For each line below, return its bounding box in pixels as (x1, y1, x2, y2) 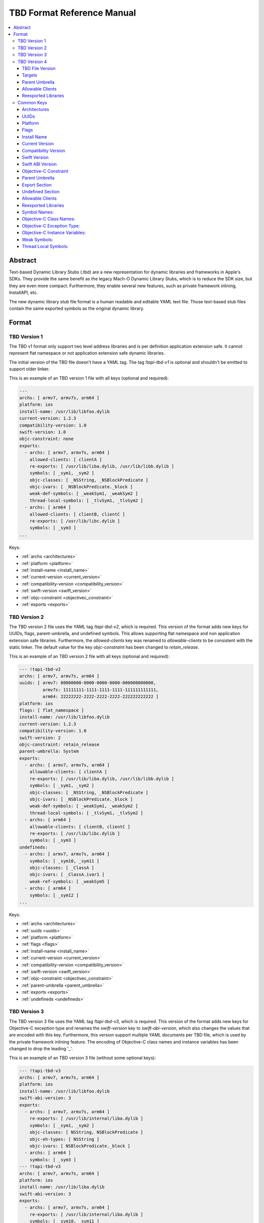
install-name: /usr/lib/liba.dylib (19, 1184, 105, 1190)
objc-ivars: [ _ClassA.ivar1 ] (29, 872, 105, 878)
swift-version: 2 (19, 735, 61, 741)
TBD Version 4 (18, 59, 47, 65)
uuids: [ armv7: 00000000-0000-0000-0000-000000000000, (19, 680, 156, 686)
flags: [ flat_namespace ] (19, 707, 84, 713)
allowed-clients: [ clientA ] (29, 456, 102, 462)
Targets (22, 72, 38, 78)
